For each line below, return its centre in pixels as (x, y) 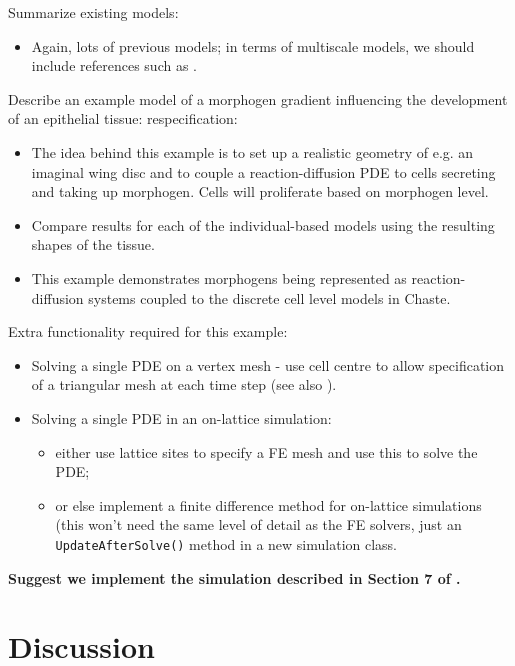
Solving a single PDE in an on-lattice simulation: (181, 417)
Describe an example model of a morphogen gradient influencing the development (258, 98)
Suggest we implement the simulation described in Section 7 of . (234, 577)
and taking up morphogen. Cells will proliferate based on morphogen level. (260, 191)
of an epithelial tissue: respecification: (123, 118)
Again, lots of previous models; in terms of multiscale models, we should (253, 45)
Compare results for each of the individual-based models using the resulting (263, 224)
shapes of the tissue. (93, 244)
